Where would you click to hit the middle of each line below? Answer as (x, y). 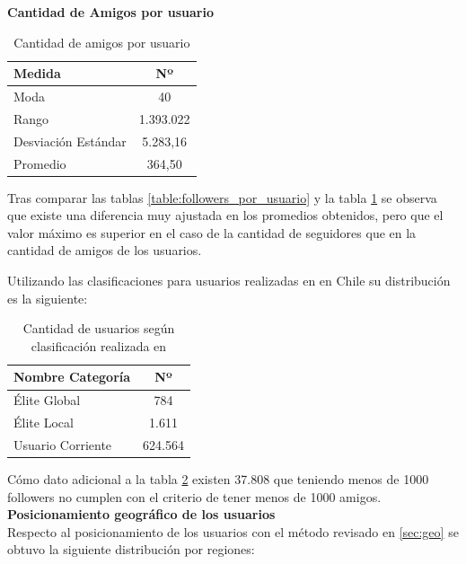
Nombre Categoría (72, 377)
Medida (37, 73)
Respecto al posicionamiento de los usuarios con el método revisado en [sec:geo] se (233, 531)
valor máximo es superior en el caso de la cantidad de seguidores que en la (212, 232)
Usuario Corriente (63, 444)
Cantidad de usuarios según (99, 328)
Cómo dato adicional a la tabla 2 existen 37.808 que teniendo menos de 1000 (218, 479)
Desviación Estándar (70, 141)
